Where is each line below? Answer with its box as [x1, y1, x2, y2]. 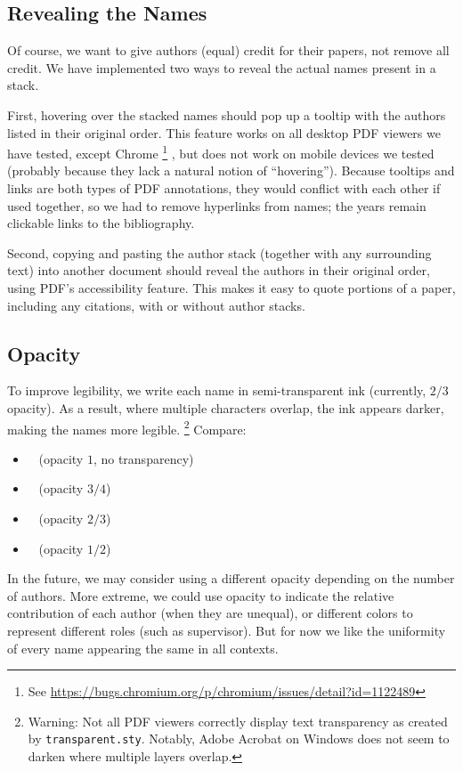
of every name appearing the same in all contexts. [7, 638, 279, 657]
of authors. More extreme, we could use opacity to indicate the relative [7, 586, 394, 605]
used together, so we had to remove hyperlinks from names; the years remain [7, 196, 426, 215]
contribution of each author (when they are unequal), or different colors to [7, 604, 413, 622]
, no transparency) [93, 449, 194, 467]
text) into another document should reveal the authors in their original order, [7, 261, 430, 280]
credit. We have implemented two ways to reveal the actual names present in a [7, 58, 436, 77]
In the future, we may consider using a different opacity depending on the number [7, 569, 455, 588]
